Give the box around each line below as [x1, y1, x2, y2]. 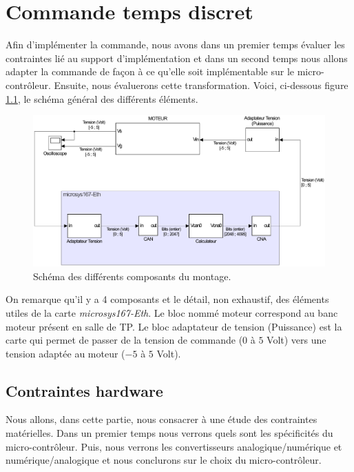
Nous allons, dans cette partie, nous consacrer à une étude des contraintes [6, 412, 317, 426]
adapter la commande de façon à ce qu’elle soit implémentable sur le [6, 64, 295, 79]
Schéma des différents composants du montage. [33, 268, 231, 283]
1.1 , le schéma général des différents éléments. [6, 91, 198, 106]
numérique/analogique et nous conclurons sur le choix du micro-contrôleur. [6, 453, 322, 467]
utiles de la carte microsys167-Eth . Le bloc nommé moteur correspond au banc [6, 305, 338, 319]
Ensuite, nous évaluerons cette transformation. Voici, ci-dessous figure [54, 77, 348, 92]
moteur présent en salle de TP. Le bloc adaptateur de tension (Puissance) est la [6, 319, 342, 333]
